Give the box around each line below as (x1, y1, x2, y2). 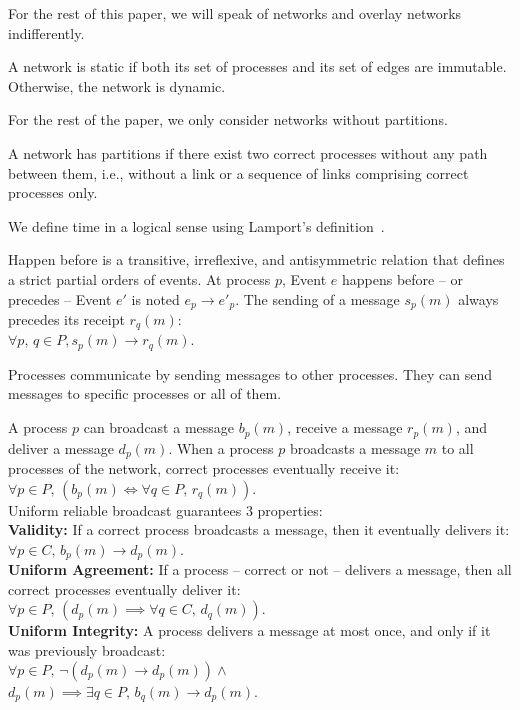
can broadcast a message (83, 417, 235, 438)
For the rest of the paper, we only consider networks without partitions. (8, 109, 448, 130)
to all (441, 437, 474, 458)
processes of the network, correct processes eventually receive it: (8, 457, 400, 478)
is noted (131, 288, 180, 309)
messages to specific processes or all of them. (8, 383, 282, 404)
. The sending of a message (235, 288, 400, 309)
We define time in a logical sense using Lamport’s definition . (8, 215, 385, 236)
